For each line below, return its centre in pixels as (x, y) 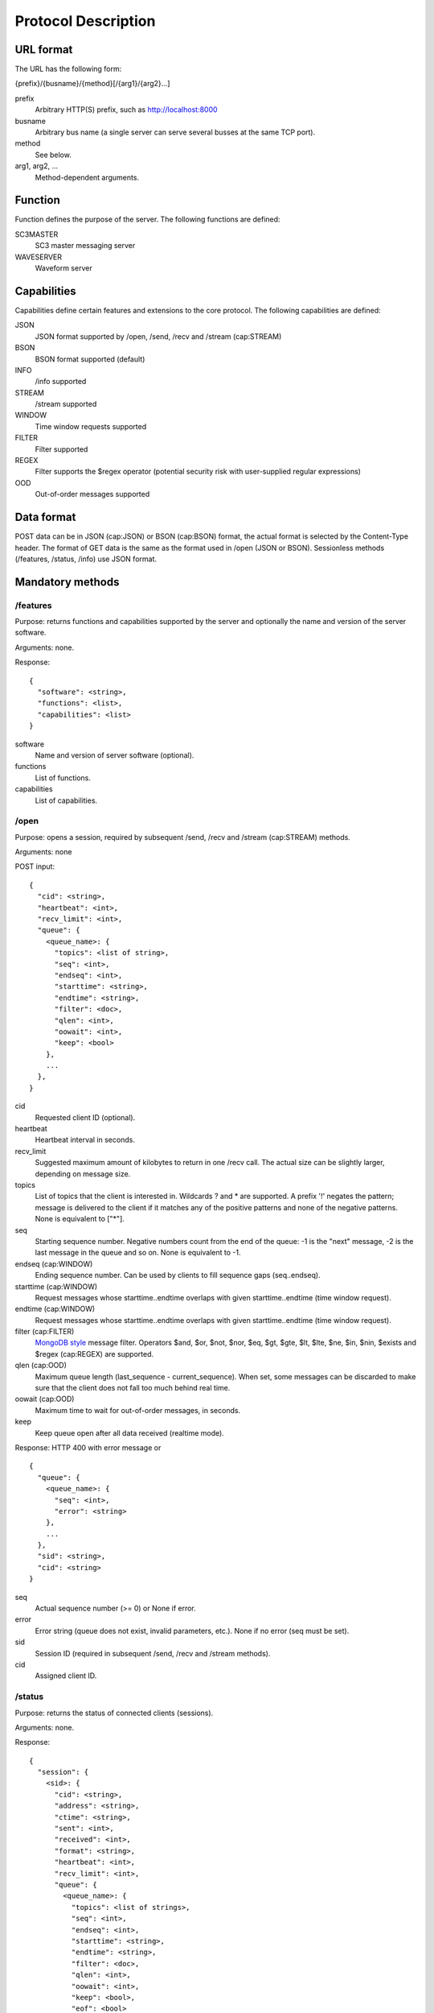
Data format (45, 517)
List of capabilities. (66, 800)
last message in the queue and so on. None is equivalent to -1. (138, 1253)
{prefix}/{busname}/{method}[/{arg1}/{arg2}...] (92, 84)
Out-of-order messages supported (92, 494)
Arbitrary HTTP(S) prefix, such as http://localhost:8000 (126, 110)
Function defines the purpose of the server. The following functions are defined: (147, 219)
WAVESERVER (39, 257)
